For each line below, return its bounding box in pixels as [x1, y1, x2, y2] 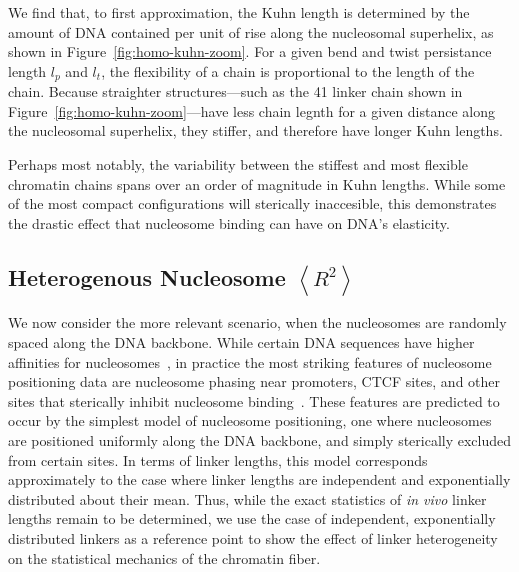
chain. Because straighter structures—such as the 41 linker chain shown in [8, 81, 463, 102]
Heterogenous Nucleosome [8, 261, 286, 292]
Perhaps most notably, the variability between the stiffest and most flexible [8, 154, 468, 175]
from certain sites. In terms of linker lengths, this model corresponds [8, 449, 428, 470]
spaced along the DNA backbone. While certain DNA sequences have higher [8, 332, 475, 353]
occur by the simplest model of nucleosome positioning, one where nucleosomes [8, 410, 492, 431]
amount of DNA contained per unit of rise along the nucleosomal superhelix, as [8, 21, 494, 42]
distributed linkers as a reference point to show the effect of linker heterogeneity [8, 527, 498, 548]
